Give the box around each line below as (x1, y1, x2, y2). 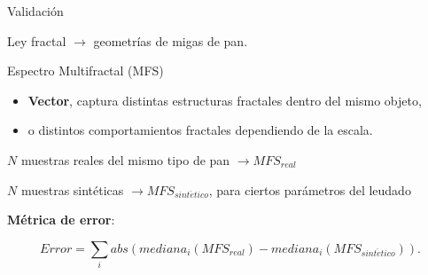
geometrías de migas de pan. (93, 31, 248, 50)
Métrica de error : (7, 210, 115, 229)
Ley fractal (7, 31, 66, 50)
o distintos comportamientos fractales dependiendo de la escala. (27, 121, 373, 139)
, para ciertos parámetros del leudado (208, 180, 411, 199)
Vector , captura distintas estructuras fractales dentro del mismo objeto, (27, 90, 422, 109)
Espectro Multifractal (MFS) (7, 61, 164, 80)
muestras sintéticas (20, 180, 124, 199)
